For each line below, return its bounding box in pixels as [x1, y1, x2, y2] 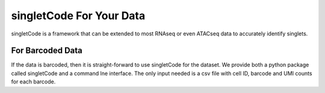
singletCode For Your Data [11, 9, 146, 22]
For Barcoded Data [11, 46, 82, 56]
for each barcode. [11, 78, 56, 85]
